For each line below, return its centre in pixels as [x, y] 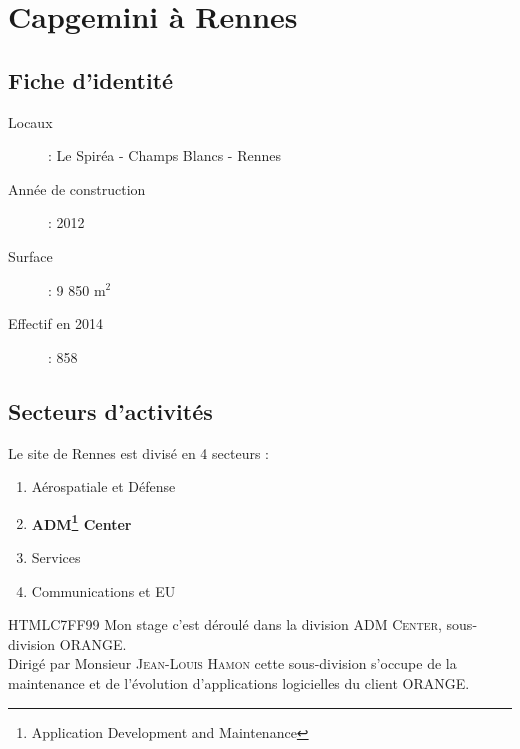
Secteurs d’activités [110, 410]
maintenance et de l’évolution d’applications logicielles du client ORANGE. [239, 682]
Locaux [30, 121]
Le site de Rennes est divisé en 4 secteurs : [138, 452]
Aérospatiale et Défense [103, 486]
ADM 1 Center [81, 522]
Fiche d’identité [91, 79]
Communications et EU [103, 590]
